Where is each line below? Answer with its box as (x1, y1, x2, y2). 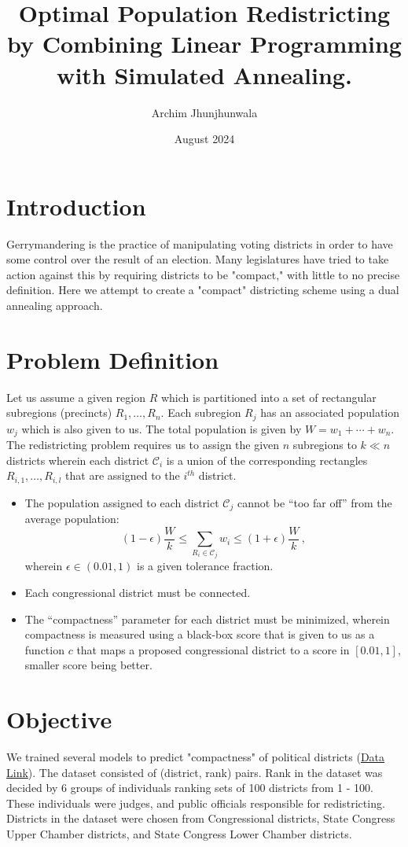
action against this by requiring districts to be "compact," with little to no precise (6, 266, 400, 282)
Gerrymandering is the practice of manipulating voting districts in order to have (6, 235, 393, 252)
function (24, 641, 64, 657)
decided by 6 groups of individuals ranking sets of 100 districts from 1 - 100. (6, 779, 373, 796)
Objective (6, 703, 112, 735)
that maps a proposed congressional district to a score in (76, 641, 350, 657)
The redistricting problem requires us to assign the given (6, 436, 280, 453)
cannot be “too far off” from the (237, 494, 392, 510)
